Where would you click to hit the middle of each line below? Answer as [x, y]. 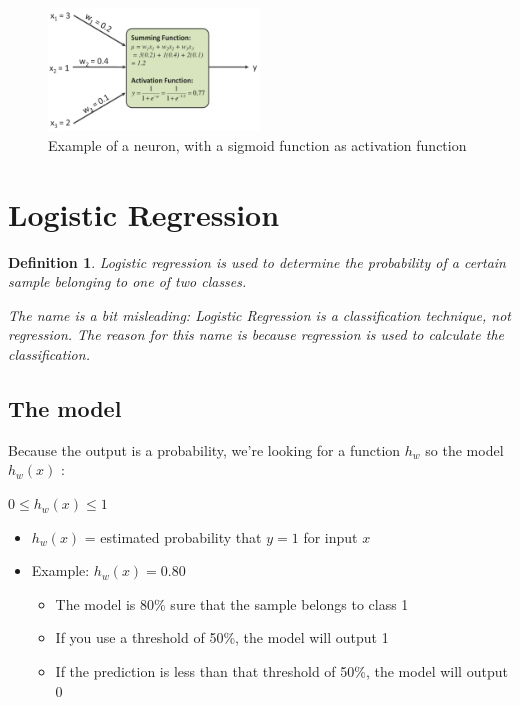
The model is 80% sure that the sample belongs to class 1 [232, 603]
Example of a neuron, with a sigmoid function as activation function [257, 144]
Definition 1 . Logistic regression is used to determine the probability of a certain [257, 261]
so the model [464, 449]
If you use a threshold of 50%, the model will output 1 [222, 637]
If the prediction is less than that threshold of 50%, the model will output [281, 671]
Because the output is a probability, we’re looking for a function [204, 449]
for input [330, 536]
